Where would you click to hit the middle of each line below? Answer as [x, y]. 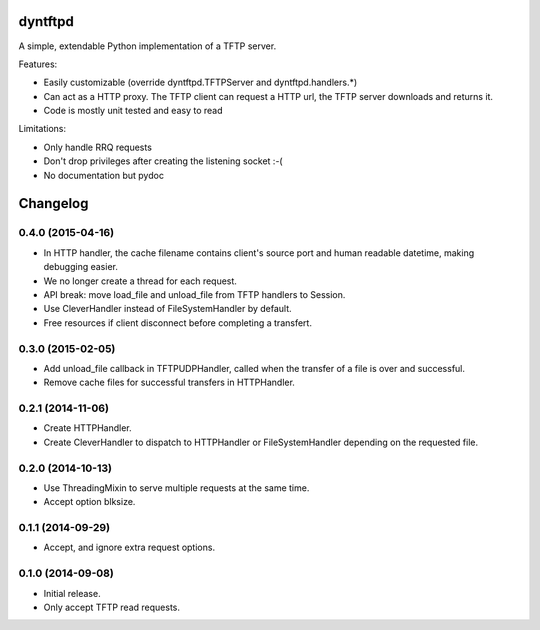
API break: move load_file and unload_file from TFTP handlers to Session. [194, 294]
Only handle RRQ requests [97, 147]
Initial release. [72, 593]
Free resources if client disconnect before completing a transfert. [177, 322]
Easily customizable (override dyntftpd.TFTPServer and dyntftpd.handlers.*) [200, 82]
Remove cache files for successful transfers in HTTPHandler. [169, 382]
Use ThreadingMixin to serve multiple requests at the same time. [176, 487]
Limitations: [42, 129]
